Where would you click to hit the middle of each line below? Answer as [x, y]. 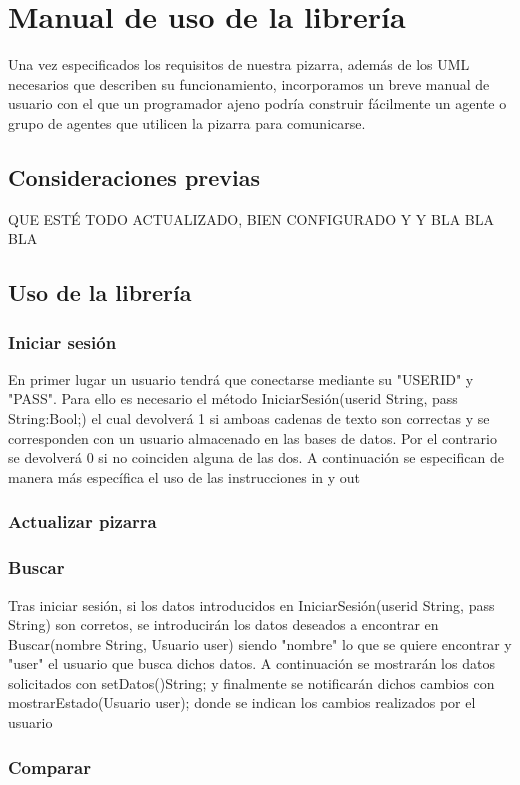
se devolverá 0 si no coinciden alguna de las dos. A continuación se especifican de [256, 457]
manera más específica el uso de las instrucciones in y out [184, 476]
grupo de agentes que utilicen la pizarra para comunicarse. [187, 122]
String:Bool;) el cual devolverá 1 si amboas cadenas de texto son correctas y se [249, 418]
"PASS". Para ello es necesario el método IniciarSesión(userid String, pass [233, 398]
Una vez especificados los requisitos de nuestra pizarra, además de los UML [239, 64]
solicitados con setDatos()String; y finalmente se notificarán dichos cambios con [251, 682]
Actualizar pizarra [82, 521]
